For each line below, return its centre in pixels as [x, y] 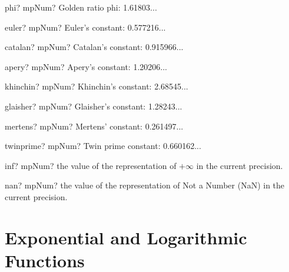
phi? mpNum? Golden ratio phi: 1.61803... [81, 7]
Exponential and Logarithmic [126, 237]
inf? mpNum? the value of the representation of [91, 165]
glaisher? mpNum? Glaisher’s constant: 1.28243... [94, 106]
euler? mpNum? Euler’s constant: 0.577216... [85, 27]
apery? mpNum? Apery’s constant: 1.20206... [86, 66]
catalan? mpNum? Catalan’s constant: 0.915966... [94, 47]
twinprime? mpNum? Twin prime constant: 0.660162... [103, 146]
